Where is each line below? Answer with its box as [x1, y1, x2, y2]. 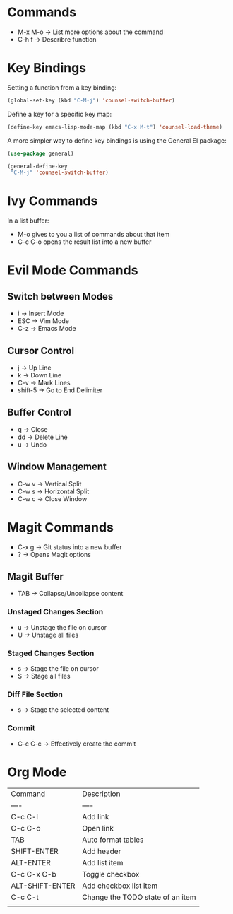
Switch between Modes [7, 291, 114, 303]
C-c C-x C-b [11, 869, 56, 879]
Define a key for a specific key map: [7, 110, 112, 118]
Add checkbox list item [82, 881, 158, 891]
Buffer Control [7, 406, 72, 418]
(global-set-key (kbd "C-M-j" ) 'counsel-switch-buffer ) [7, 97, 175, 104]
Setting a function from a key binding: [7, 83, 117, 92]
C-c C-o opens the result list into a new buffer [17, 238, 152, 246]
